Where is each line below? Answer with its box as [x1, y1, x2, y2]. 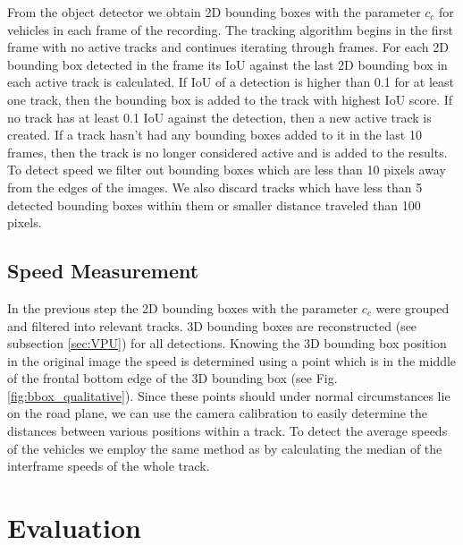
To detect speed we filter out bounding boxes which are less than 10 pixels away [7, 160, 446, 179]
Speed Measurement [7, 257, 199, 285]
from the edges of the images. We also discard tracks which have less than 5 [7, 177, 423, 196]
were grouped [375, 298, 450, 317]
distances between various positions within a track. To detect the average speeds [7, 422, 448, 440]
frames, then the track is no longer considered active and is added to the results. [7, 142, 448, 161]
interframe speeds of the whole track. [7, 456, 210, 475]
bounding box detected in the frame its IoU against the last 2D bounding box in [7, 55, 448, 73]
